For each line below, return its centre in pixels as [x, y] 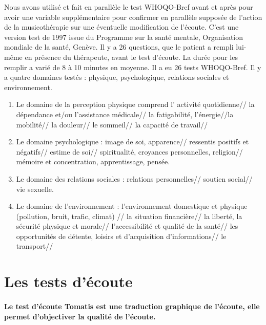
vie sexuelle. [35, 189]
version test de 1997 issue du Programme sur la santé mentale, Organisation [124, 37]
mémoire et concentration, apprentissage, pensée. [93, 161]
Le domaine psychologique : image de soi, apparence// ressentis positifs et [132, 142]
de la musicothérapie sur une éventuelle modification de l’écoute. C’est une [121, 27]
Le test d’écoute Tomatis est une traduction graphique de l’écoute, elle [132, 306]
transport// [35, 246]
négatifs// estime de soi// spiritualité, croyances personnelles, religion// [129, 151]
